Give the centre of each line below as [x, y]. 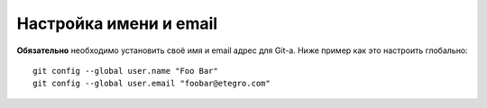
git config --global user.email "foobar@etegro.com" [152, 84]
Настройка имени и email [117, 23]
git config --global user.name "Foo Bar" [125, 71]
